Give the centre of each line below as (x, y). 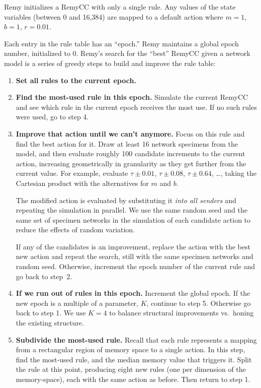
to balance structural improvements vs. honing (182, 313)
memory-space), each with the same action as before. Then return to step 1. (133, 379)
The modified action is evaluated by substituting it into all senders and (126, 200)
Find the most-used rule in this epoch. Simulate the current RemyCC (132, 97)
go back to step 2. (44, 276)
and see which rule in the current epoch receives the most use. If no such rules (136, 107)
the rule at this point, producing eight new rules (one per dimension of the (131, 369)
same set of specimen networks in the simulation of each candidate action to (133, 219)
